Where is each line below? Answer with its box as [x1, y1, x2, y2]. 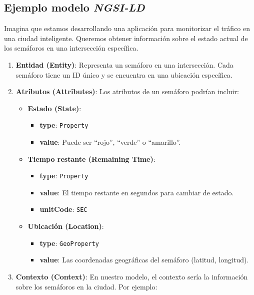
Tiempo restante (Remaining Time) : [27, 153, 155, 164]
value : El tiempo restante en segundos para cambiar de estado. [39, 187, 234, 197]
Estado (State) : [27, 103, 81, 113]
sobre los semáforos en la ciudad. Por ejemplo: [15, 281, 157, 291]
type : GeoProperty [39, 237, 99, 248]
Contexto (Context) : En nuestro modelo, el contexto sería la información [15, 271, 248, 281]
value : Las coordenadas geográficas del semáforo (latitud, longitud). [39, 254, 249, 265]
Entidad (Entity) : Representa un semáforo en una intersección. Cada [15, 59, 233, 70]
